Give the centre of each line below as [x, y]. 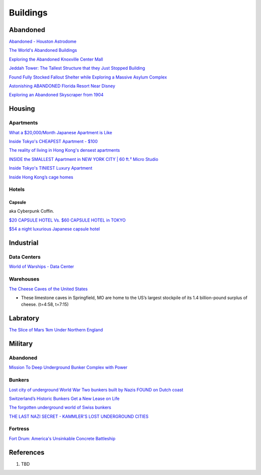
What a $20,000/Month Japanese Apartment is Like [60, 132]
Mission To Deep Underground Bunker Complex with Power [68, 367]
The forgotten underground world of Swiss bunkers [60, 408]
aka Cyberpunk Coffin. [31, 211]
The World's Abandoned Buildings [43, 50]
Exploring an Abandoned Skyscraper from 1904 [56, 95]
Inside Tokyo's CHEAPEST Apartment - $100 [53, 141]
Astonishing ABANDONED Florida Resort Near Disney [62, 86]
